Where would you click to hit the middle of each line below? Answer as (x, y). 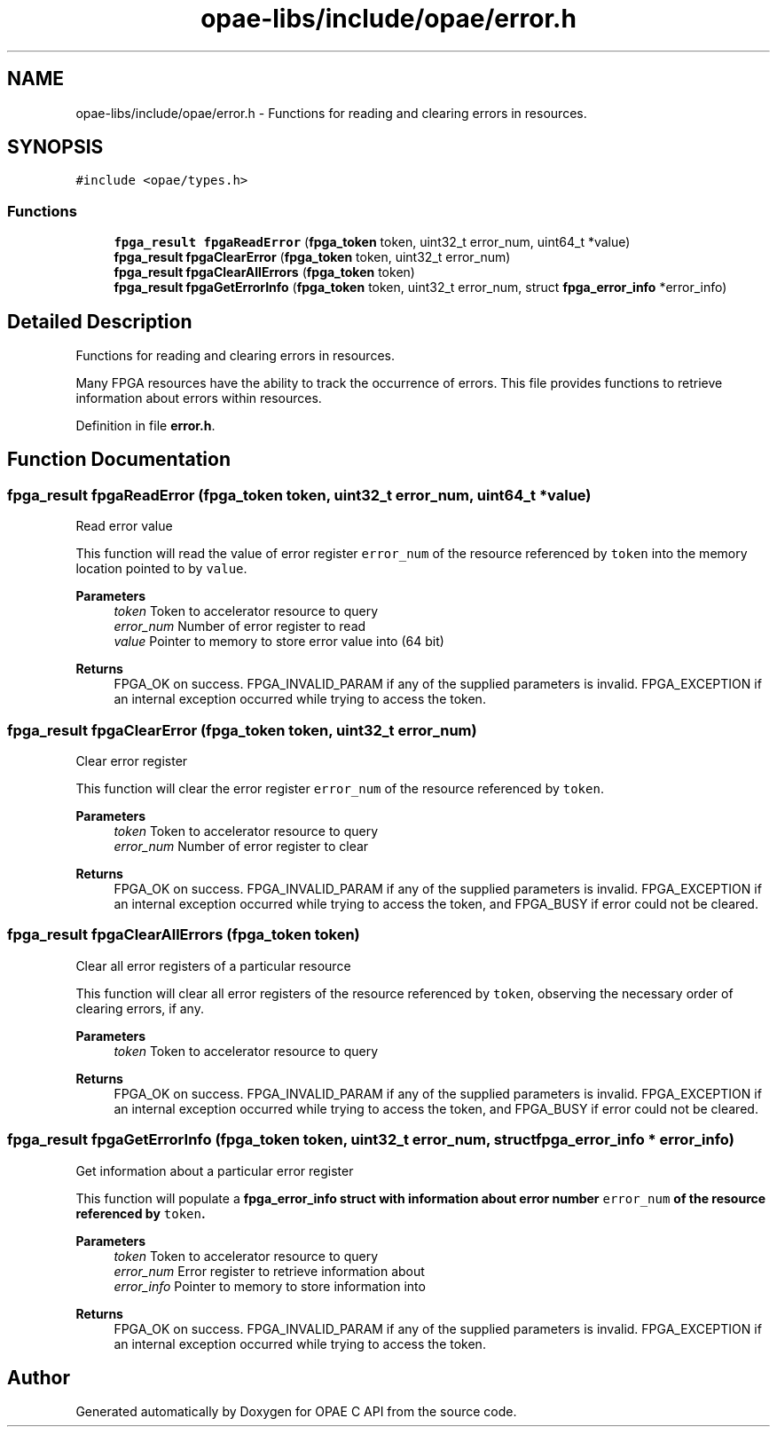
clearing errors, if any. (140, 1008)
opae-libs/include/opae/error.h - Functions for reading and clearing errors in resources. (331, 113)
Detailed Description (100, 321)
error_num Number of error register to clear (241, 846)
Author (39, 1377)
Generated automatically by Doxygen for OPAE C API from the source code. (296, 1412)
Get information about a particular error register (215, 1170)
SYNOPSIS (55, 147)
